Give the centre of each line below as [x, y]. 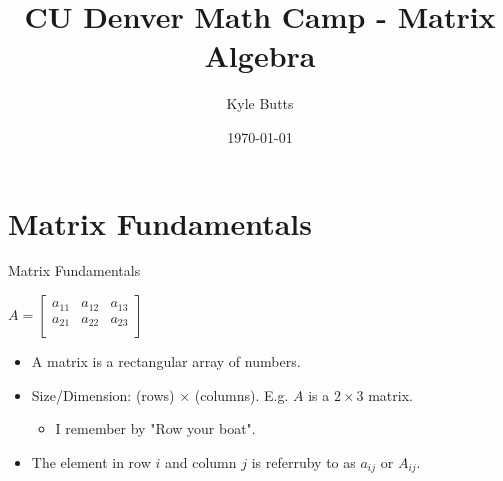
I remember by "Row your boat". [155, 428]
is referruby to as [303, 461]
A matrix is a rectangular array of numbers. [166, 361]
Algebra [260, 55]
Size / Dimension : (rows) [103, 394]
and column [200, 461]
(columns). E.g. [241, 394]
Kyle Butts [260, 103]
